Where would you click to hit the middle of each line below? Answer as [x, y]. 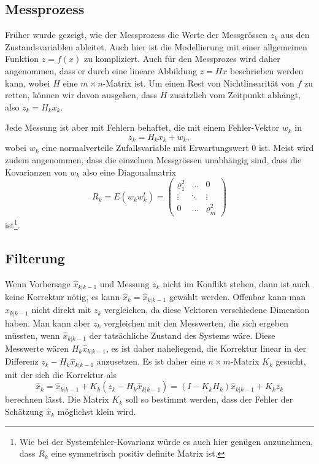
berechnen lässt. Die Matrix [57, 399]
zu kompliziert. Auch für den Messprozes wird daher [182, 59]
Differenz [22, 361]
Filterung [35, 257]
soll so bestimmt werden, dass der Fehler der [209, 399]
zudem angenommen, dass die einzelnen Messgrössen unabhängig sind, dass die [153, 160]
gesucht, [291, 361]
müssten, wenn [33, 335]
